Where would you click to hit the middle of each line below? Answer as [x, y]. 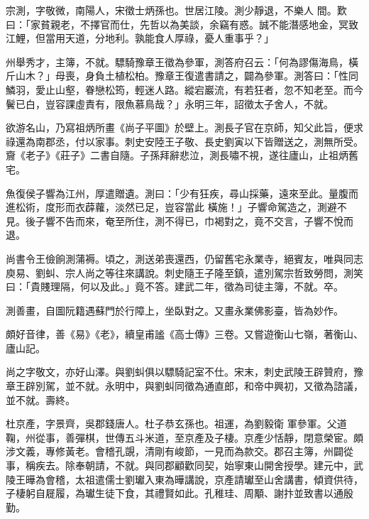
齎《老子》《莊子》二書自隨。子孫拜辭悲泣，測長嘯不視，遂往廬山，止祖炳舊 [182, 155]
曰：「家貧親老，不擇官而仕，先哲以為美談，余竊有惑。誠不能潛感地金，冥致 [182, 24]
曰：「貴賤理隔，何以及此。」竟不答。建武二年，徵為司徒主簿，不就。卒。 [175, 286]
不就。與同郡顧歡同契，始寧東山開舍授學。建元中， [234, 465]
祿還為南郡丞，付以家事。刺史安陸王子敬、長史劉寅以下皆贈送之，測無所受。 [184, 141]
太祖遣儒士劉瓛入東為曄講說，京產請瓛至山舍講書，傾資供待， [219, 479]
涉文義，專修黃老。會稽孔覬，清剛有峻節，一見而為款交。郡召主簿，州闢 [175, 451]
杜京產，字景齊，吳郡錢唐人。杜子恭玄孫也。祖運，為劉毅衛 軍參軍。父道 [176, 424]
